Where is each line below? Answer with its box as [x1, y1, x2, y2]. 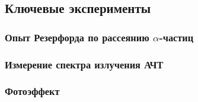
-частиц [159, 29, 194, 44]
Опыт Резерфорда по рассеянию [5, 29, 149, 44]
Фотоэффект [5, 84, 60, 98]
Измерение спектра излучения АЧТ [5, 57, 164, 71]
